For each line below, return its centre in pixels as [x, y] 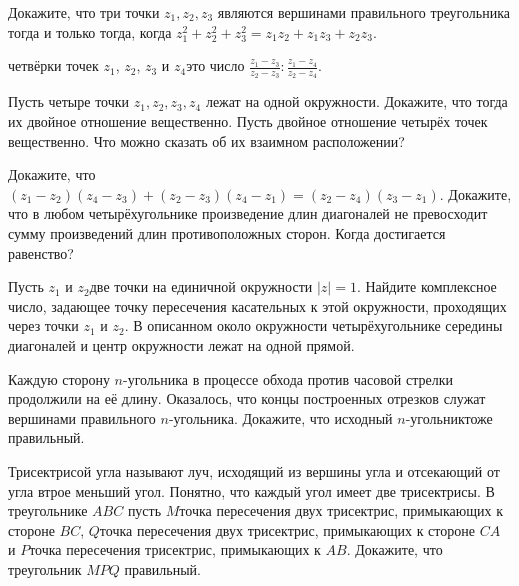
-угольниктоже [449, 417]
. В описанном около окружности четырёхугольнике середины [313, 325]
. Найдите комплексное [426, 286]
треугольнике [48, 510]
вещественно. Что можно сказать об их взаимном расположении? [206, 140]
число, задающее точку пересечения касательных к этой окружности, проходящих [257, 305]
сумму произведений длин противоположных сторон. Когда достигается [227, 232]
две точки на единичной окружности [201, 286]
